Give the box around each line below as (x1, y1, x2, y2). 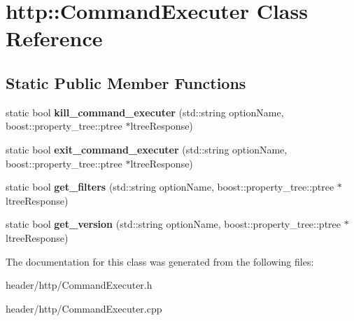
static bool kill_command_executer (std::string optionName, (6, 104, 284, 119)
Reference (6, 24, 103, 53)
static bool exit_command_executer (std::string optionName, (6, 142, 288, 156)
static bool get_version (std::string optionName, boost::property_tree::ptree (6, 217, 341, 231)
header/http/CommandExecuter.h (6, 278, 153, 292)
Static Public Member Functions (6, 71, 246, 93)
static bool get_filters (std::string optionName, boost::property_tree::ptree (6, 179, 334, 194)
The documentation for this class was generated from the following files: (6, 254, 314, 268)
